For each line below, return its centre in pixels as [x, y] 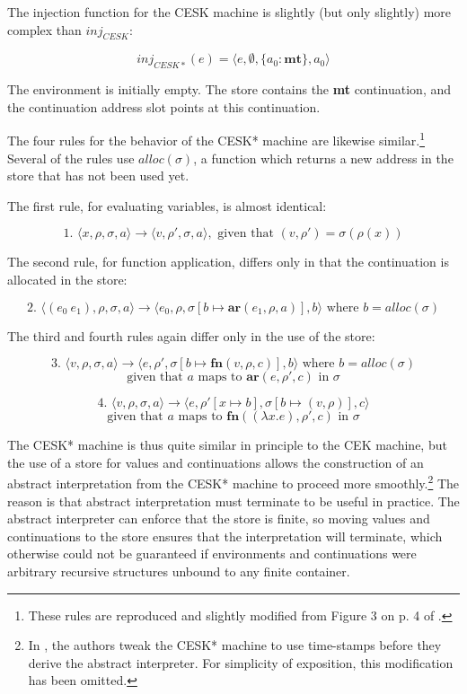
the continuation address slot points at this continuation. [164, 106]
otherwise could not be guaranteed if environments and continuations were [212, 553]
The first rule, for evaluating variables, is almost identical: [167, 205]
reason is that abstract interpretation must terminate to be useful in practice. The [233, 501]
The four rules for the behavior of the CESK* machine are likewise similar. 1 [216, 139]
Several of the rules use [71, 158]
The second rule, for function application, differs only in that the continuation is [228, 262]
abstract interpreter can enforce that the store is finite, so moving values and [219, 518]
